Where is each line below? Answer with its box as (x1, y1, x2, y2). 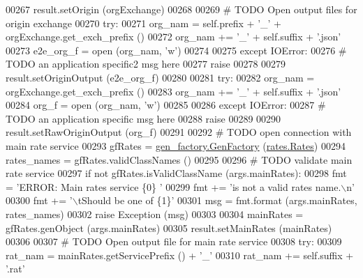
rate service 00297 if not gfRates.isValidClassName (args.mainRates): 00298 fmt (6, 166, 347, 180)
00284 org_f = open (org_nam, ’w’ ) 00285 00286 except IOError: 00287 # (6, 98, 326, 112)
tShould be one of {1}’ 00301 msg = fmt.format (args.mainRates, (77, 193, 357, 208)
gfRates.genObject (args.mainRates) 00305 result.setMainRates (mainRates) (6, 220, 332, 235)
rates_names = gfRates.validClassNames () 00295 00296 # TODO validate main (6, 152, 353, 167)
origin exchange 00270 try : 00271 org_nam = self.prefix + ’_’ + (6, 15, 281, 30)
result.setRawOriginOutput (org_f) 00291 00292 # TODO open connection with (6, 125, 352, 139)
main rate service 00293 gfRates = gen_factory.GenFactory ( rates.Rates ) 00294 (6, 138, 346, 153)
